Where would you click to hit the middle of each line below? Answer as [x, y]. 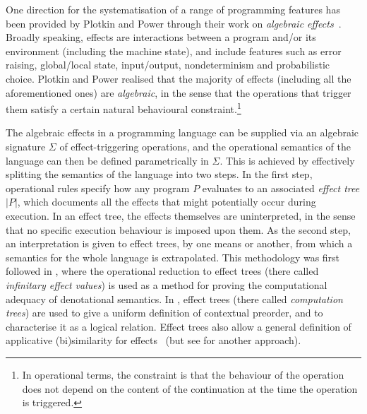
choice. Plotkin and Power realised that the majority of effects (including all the [179, 78]
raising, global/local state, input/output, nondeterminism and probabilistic [168, 65]
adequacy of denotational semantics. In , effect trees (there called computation [174, 298]
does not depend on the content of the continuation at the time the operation [190, 388]
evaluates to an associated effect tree [281, 188]
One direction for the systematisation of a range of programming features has [173, 9]
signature [26, 146]
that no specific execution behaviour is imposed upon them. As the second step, [178, 229]
